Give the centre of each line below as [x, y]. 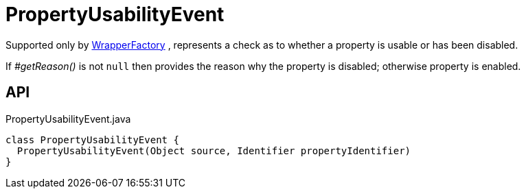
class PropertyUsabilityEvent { [92, 140]
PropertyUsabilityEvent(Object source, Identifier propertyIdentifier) [214, 150]
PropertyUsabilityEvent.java [68, 119]
